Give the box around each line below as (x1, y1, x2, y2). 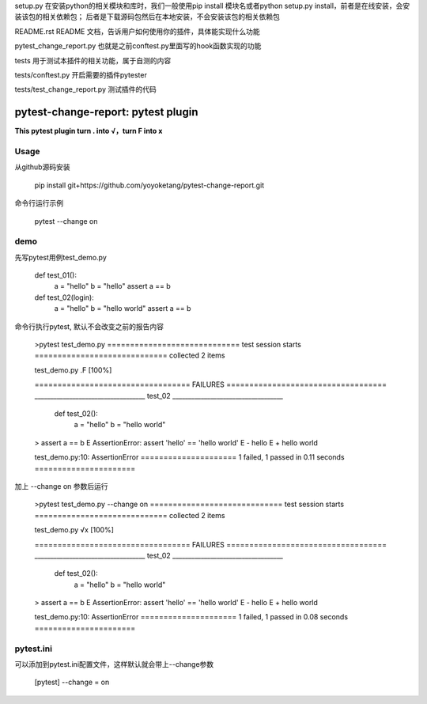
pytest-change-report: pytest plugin (14, 105, 198, 119)
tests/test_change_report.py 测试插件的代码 (14, 85, 157, 94)
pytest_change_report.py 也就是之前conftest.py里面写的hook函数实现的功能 (14, 41, 262, 51)
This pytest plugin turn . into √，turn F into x (14, 127, 163, 136)
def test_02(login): (34, 293, 94, 302)
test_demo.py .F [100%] (34, 365, 112, 375)
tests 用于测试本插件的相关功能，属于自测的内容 (14, 55, 172, 65)
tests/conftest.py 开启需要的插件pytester (14, 70, 148, 79)
